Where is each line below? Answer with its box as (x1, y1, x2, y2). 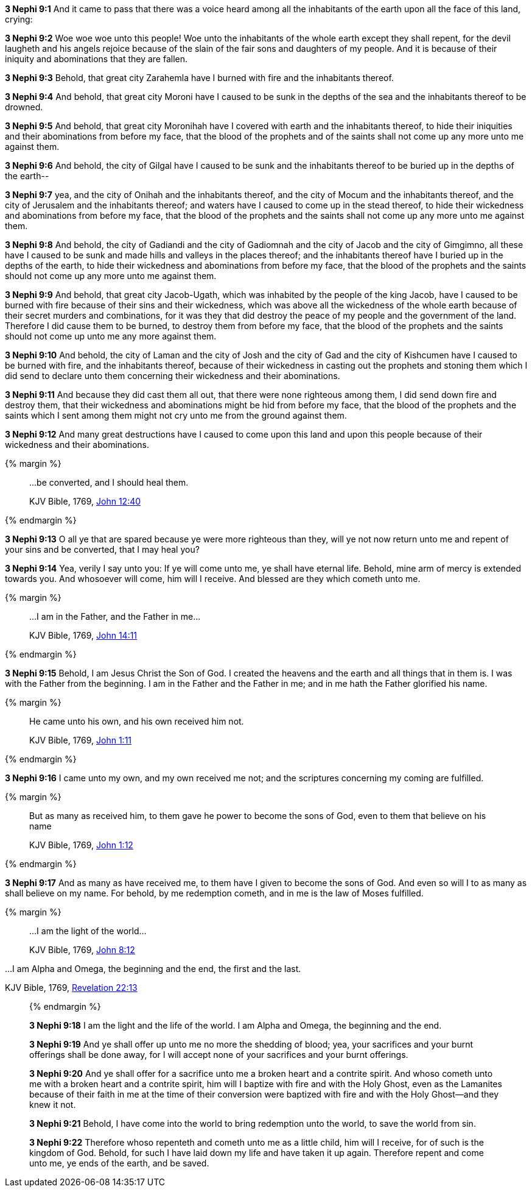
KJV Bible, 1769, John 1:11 (29, 735, 132, 745)
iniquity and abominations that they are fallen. (5, 54, 188, 64)
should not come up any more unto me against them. (5, 271, 217, 281)
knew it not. (29, 1099, 76, 1110)
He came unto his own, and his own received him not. (29, 716, 244, 726)
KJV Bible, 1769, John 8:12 (29, 945, 135, 955)
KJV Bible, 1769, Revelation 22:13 (5, 982, 138, 993)
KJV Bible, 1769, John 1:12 (29, 840, 133, 850)
